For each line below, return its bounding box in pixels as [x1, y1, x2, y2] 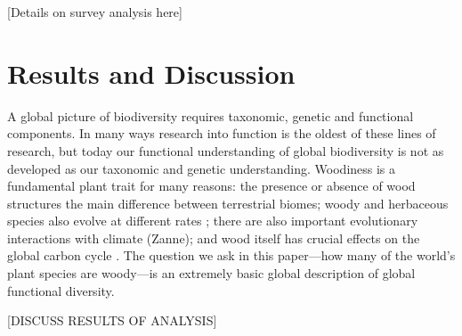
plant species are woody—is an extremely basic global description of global [7, 264, 416, 283]
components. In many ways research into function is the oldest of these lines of [7, 124, 436, 143]
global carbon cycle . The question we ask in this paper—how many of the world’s [7, 246, 456, 265]
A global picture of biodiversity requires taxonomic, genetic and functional [7, 106, 414, 125]
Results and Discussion [7, 54, 296, 91]
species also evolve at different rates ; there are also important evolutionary [7, 211, 418, 230]
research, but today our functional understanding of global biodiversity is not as [7, 141, 444, 160]
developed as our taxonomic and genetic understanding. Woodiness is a [7, 159, 396, 177]
